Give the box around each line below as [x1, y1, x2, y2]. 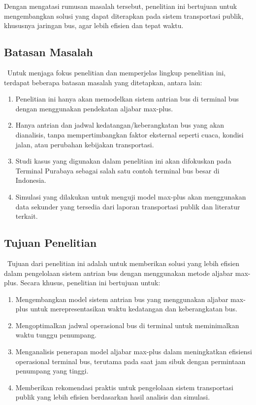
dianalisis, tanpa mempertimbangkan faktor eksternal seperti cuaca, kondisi [15, 129, 244, 139]
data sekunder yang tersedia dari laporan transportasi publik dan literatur [15, 201, 240, 211]
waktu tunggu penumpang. [15, 330, 96, 340]
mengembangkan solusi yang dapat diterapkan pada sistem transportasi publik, [4, 10, 244, 21]
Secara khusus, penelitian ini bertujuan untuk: [20, 277, 160, 288]
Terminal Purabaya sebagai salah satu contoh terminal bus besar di [15, 165, 220, 175]
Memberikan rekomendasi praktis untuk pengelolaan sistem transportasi [15, 382, 233, 392]
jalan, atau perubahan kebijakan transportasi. [15, 139, 154, 149]
